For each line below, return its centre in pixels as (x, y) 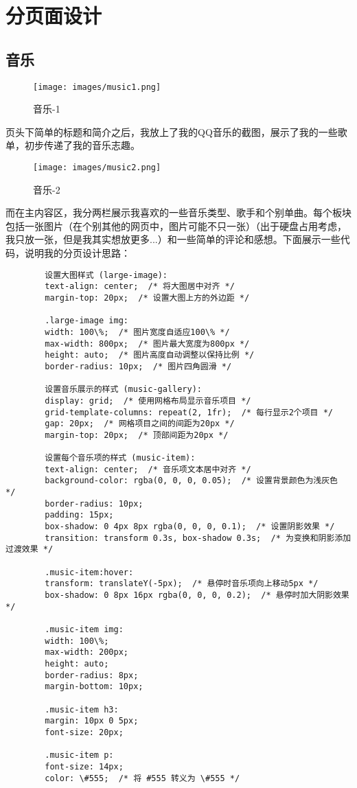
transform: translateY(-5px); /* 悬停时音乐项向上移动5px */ (182, 584)
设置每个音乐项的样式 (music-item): (120, 458)
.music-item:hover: (89, 572)
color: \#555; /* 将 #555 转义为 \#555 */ (142, 778)
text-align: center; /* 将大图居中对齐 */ (140, 287)
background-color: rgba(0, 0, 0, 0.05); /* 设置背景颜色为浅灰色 (192, 481)
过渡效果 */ (30, 549)
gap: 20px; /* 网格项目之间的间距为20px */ (140, 424)
